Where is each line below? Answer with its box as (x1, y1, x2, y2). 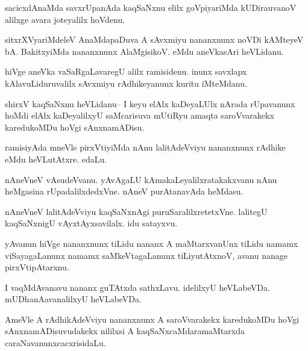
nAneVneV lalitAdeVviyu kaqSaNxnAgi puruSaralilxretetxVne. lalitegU (5, 205, 268, 217)
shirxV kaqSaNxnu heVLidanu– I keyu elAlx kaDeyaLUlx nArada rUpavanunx (5, 97, 295, 110)
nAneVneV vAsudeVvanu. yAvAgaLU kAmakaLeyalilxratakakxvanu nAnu (5, 173, 277, 185)
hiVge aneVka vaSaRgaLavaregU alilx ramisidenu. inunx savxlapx (5, 65, 247, 78)
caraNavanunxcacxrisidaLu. (5, 337, 106, 349)
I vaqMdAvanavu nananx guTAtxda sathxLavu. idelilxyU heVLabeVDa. (5, 281, 270, 293)
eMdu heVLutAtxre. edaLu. (5, 152, 107, 165)
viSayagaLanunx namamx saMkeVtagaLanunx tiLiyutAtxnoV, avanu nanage (5, 249, 288, 261)
